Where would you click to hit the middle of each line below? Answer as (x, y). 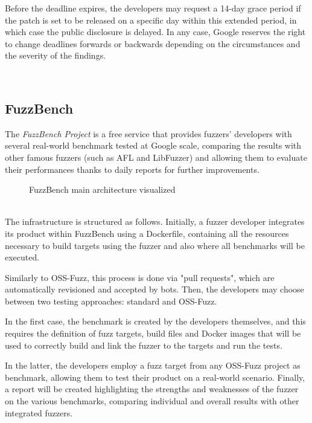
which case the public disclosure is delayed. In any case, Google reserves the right (155, 32)
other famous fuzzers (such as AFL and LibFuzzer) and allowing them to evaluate (156, 157)
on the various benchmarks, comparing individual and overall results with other (152, 401)
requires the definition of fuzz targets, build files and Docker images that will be (153, 333)
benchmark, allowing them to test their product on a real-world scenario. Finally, (155, 377)
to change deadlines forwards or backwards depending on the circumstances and (153, 43)
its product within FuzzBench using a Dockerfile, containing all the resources (147, 233)
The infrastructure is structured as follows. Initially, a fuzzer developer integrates (155, 221)
